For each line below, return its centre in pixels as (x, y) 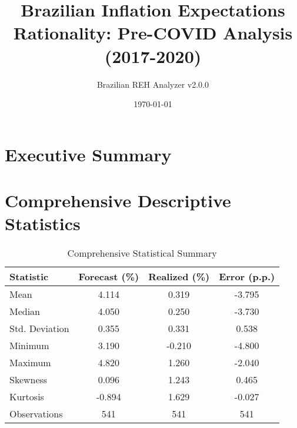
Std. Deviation (39, 329)
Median (25, 311)
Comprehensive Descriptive (118, 200)
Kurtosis (27, 397)
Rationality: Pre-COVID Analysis (153, 33)
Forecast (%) (109, 277)
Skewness (29, 380)
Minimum (29, 346)
